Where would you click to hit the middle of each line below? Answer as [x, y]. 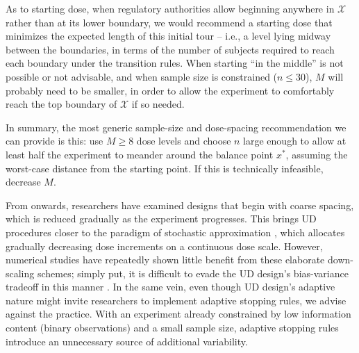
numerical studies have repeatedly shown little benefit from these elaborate [165, 260]
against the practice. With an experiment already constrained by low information [178, 314]
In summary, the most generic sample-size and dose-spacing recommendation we [176, 127]
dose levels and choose [184, 141]
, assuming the [317, 154]
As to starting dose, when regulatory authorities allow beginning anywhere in [170, 8]
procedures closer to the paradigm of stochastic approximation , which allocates [175, 232]
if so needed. [158, 104]
